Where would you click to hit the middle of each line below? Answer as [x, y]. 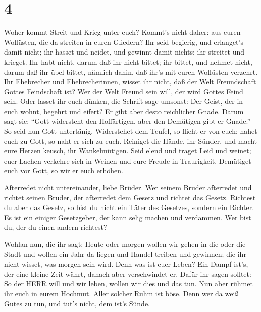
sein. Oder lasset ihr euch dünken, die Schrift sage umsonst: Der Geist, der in [124, 101]
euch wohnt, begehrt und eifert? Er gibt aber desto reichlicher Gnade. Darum [124, 111]
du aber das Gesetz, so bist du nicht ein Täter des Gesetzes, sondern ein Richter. [129, 207]
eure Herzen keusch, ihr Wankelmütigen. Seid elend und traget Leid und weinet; [128, 151]
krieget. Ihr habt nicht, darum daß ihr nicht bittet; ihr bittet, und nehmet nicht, [128, 61]
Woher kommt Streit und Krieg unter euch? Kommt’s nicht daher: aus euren [122, 32]
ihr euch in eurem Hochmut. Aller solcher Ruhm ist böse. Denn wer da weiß [121, 293]
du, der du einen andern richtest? [56, 227]
